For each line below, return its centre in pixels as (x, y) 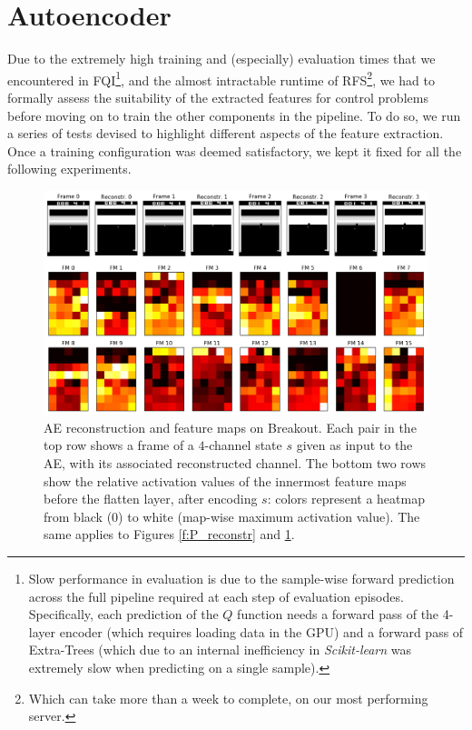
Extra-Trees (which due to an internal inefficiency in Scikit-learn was (220, 650)
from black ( (78, 516)
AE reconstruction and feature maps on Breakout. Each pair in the (230, 427)
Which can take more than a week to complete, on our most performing (228, 698)
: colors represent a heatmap (346, 499)
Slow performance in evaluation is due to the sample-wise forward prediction (241, 579)
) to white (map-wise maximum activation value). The (269, 516)
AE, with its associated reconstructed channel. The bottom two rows (235, 463)
